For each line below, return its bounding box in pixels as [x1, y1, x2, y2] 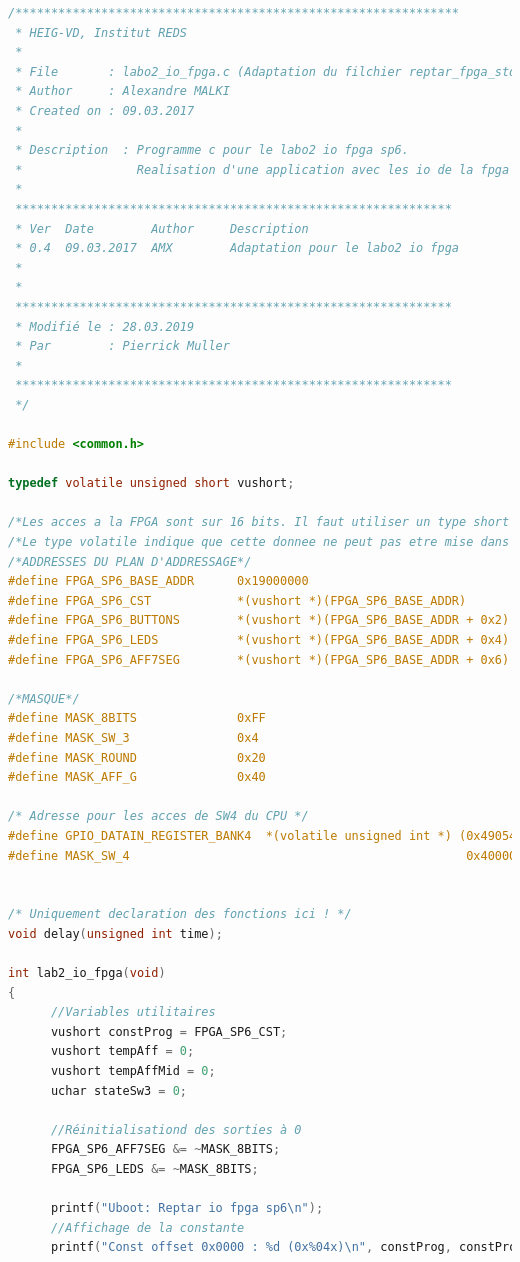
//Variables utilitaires [50, 1005, 216, 1020]
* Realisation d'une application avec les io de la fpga [15, 162, 510, 177]
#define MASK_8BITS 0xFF [8, 711, 266, 726]
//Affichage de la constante [50, 1220, 245, 1235]
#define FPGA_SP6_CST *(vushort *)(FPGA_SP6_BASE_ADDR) [8, 593, 467, 608]
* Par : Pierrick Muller [15, 339, 230, 354]
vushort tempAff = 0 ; [50, 1044, 195, 1059]
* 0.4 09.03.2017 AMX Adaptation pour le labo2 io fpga [15, 241, 460, 256]
